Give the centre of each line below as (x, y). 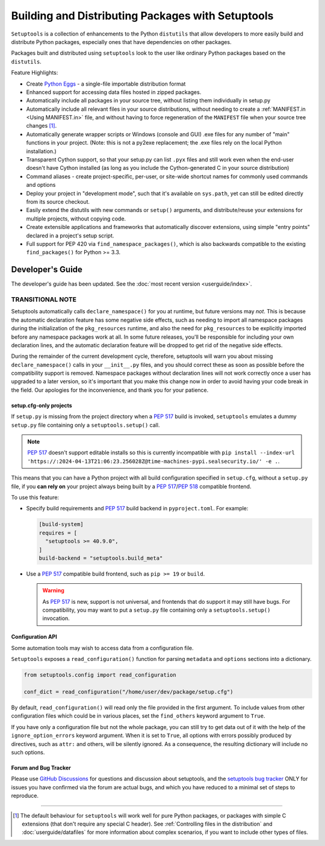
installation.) (41, 151)
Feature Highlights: (35, 73)
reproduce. (25, 796)
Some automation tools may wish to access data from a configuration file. (102, 648)
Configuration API (34, 637)
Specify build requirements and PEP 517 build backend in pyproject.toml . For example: (137, 509)
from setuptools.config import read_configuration (100, 675)
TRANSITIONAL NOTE (44, 299)
